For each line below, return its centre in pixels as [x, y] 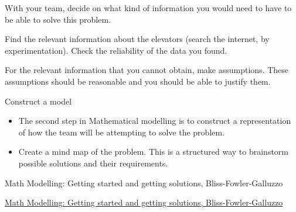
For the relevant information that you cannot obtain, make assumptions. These [147, 70]
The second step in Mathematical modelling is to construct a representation [155, 121]
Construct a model [38, 101]
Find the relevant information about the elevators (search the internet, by [137, 39]
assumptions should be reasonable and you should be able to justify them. [138, 81]
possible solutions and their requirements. [93, 163]
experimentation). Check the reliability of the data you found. [116, 50]
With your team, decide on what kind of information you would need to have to [148, 8]
